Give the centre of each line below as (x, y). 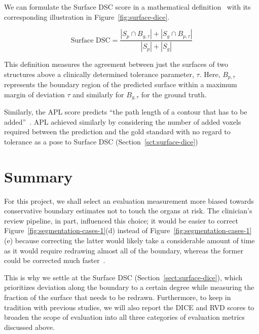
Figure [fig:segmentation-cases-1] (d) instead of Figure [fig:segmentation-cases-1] (128, 230)
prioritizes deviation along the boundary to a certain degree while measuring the (129, 287)
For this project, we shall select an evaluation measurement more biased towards (129, 200)
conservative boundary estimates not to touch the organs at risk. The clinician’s (128, 211)
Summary (39, 176)
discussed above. (29, 327)
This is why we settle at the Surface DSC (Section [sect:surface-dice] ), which (123, 277)
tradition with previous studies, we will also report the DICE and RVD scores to (129, 307)
